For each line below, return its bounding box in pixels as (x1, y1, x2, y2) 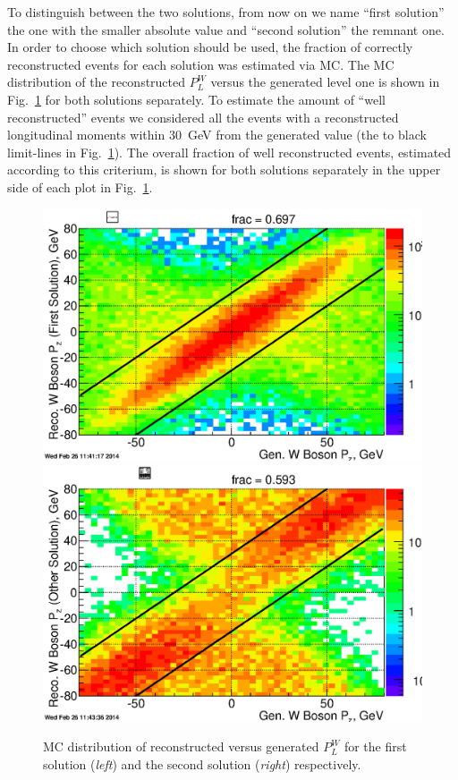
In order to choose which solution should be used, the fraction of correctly (7, 38, 413, 56)
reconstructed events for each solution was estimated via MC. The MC (7, 55, 394, 73)
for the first (343, 737, 407, 756)
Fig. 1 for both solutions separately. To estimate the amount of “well (7, 89, 386, 108)
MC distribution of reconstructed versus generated (43, 737, 319, 756)
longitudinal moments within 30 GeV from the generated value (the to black (7, 125, 427, 144)
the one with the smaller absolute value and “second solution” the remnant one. (7, 20, 445, 38)
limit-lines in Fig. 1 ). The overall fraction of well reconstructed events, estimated (7, 142, 452, 161)
